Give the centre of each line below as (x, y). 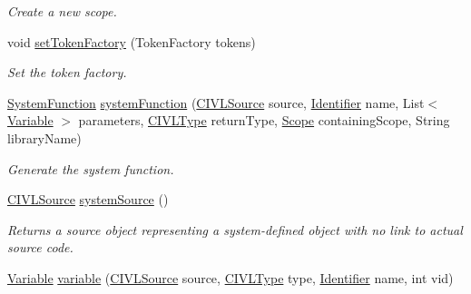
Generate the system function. (91, 168)
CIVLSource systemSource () (88, 199)
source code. (40, 247)
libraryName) (44, 137)
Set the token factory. (67, 72)
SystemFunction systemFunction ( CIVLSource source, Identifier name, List (216, 102)
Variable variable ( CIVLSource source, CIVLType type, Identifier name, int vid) (231, 277)
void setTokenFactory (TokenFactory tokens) (132, 41)
